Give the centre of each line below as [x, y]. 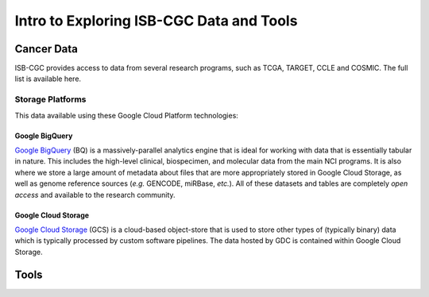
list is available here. [48, 79]
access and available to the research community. [95, 195]
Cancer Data [46, 49]
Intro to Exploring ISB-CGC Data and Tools [156, 21]
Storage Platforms [50, 99]
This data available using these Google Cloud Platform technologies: [126, 115]
